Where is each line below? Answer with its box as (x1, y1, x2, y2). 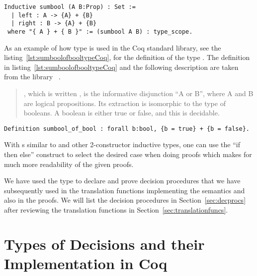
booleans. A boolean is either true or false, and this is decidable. (23, 108, 220, 118)
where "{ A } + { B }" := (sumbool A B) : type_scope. (7, 28, 193, 35)
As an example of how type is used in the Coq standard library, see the (4, 42, 221, 53)
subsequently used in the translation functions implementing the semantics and (4, 185, 245, 195)
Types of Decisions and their (4, 233, 205, 254)
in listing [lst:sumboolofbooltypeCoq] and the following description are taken (4, 61, 239, 72)
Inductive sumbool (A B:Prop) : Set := (4, 3, 136, 10)
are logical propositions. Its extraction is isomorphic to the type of (23, 98, 226, 108)
